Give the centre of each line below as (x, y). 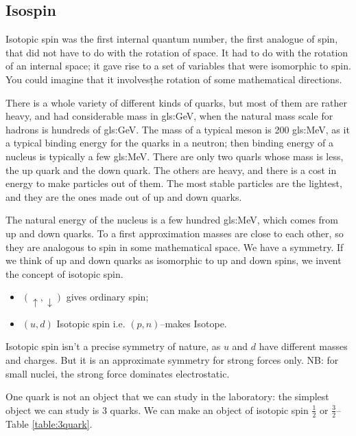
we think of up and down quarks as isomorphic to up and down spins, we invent (174, 260)
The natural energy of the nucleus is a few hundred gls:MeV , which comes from (172, 220)
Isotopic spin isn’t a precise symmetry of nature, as (113, 346)
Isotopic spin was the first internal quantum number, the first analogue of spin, (172, 39)
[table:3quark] (61, 423)
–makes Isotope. (193, 323)
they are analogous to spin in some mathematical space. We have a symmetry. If (175, 247)
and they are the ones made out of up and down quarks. (124, 196)
